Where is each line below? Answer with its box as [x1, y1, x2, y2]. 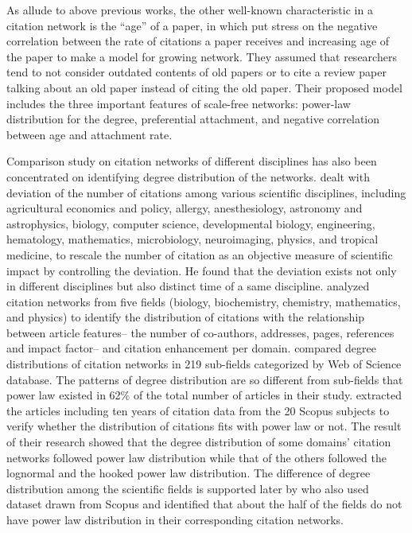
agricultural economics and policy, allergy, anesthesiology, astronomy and [6, 200, 363, 216]
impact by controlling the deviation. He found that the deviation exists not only [6, 262, 397, 278]
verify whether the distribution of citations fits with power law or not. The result [6, 418, 402, 434]
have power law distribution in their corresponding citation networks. [6, 512, 344, 527]
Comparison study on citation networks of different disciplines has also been [6, 153, 377, 169]
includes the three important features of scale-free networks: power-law [6, 95, 351, 111]
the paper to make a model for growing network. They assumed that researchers [6, 48, 397, 64]
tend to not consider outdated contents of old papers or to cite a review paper [6, 64, 387, 80]
